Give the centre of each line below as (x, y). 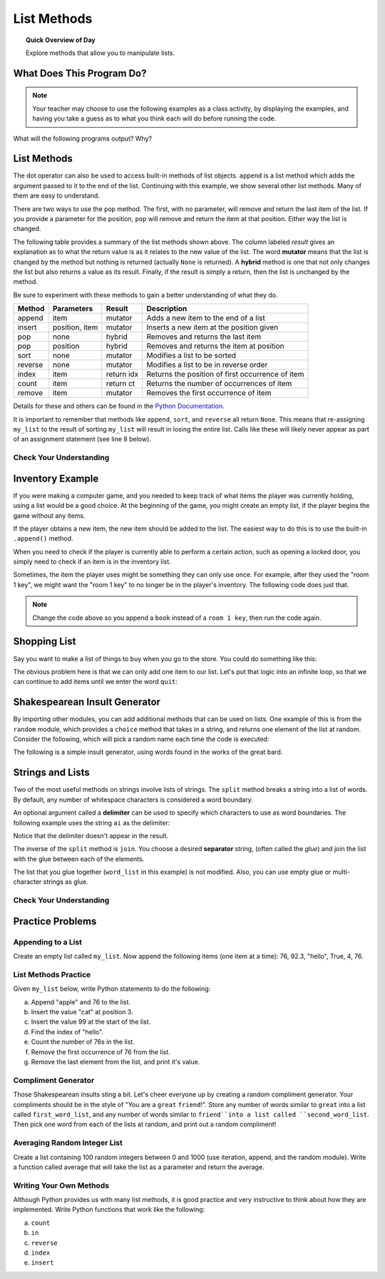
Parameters (73, 309)
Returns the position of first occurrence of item (225, 374)
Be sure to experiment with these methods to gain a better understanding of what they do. (145, 295)
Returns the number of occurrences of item (219, 384)
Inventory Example (56, 478)
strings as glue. (66, 882)
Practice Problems (55, 921)
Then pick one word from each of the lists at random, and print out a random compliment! (145, 1124)
